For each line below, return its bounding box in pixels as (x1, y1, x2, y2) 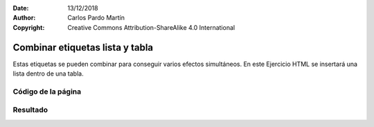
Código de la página (12, 87, 82, 96)
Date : (12, 4, 29, 12)
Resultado (12, 105, 48, 115)
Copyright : (12, 23, 45, 31)
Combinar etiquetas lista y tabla (12, 42, 154, 53)
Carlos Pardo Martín (67, 14, 125, 22)
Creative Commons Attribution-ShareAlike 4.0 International (67, 23, 235, 31)
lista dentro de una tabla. (12, 69, 84, 78)
